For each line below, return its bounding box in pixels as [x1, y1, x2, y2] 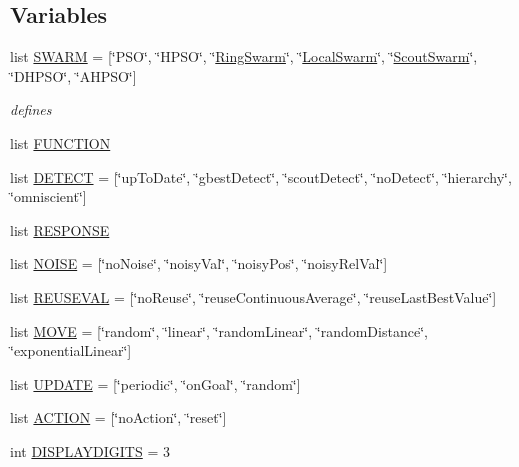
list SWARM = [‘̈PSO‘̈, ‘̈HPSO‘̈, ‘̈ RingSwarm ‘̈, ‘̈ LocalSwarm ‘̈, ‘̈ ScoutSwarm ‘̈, [10, 46, 478, 67]
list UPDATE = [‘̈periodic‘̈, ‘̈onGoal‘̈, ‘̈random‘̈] [10, 373, 301, 394]
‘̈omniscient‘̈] [10, 186, 87, 207]
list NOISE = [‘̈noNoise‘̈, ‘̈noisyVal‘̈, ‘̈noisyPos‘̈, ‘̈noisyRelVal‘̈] [10, 253, 388, 274]
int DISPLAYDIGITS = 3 [10, 440, 170, 461]
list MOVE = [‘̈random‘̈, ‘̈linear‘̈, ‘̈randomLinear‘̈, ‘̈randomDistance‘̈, [10, 320, 428, 341]
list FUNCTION [10, 132, 111, 153]
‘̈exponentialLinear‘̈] [10, 340, 132, 361]
